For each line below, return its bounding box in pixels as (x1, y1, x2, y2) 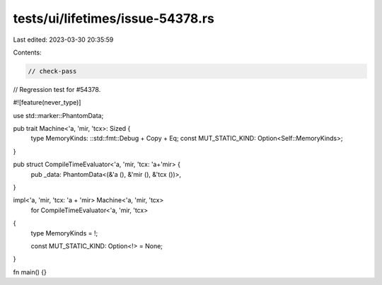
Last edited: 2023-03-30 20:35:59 (13, 35, 114, 44)
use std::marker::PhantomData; (13, 111, 104, 120)
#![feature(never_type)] (13, 98, 81, 107)
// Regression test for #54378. (13, 85, 101, 93)
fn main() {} (13, 267, 47, 276)
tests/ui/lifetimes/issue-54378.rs (13, 11, 215, 26)
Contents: (13, 48, 42, 57)
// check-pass (28, 67, 77, 75)
